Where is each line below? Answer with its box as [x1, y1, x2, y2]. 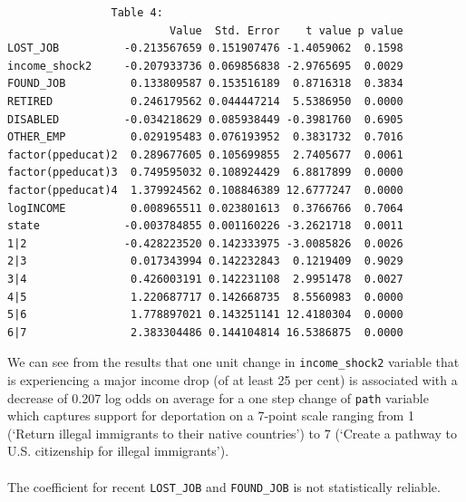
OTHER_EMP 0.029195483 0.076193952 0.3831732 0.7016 [7, 130, 403, 144]
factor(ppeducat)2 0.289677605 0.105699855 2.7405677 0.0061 [7, 148, 403, 161]
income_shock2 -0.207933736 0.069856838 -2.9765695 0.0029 [7, 59, 403, 72]
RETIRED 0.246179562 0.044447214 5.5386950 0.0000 [7, 94, 403, 108]
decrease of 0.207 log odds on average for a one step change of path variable [7, 388, 429, 407]
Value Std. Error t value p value [169, 24, 403, 37]
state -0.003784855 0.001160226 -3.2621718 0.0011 [7, 219, 403, 233]
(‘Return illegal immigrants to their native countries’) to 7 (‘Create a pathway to [7, 423, 457, 442]
